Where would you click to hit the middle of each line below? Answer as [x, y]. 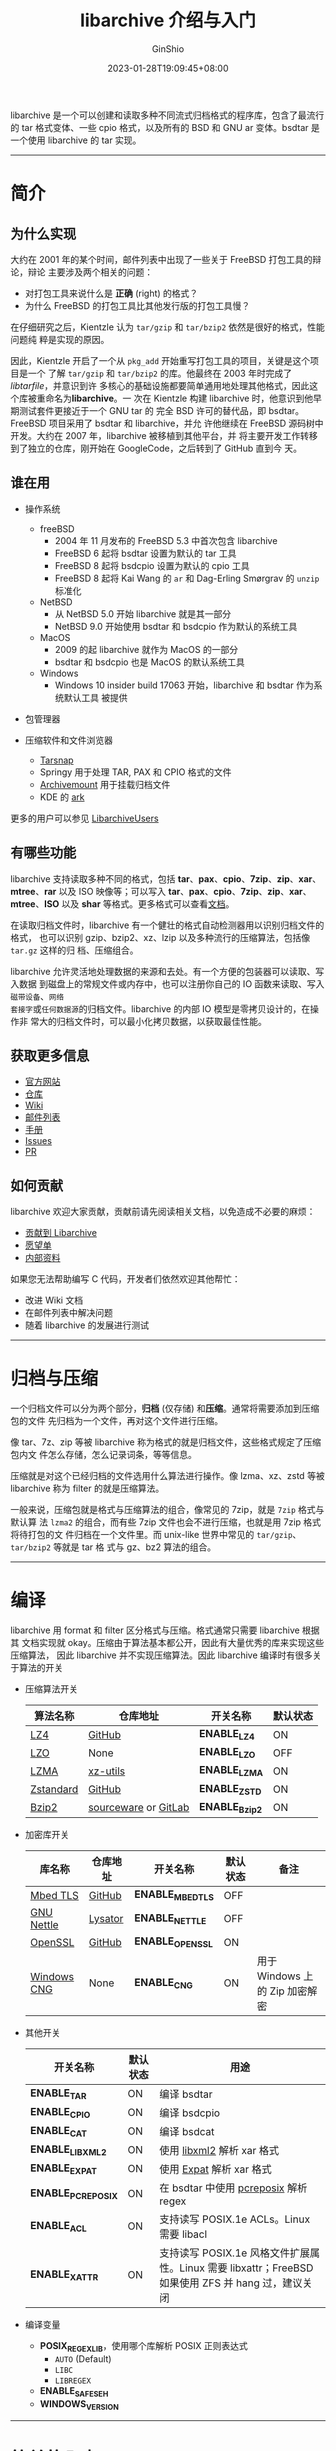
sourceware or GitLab [139, 1808]
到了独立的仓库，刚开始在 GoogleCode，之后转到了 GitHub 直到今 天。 [156, 448]
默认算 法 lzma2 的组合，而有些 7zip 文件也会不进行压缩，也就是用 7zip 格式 [166, 1522]
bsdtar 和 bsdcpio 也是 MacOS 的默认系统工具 [149, 662]
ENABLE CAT [58, 2131]
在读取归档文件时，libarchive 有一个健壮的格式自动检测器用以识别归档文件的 [167, 925]
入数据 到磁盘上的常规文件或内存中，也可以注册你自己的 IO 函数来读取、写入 [167, 983]
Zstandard [54, 1789]
